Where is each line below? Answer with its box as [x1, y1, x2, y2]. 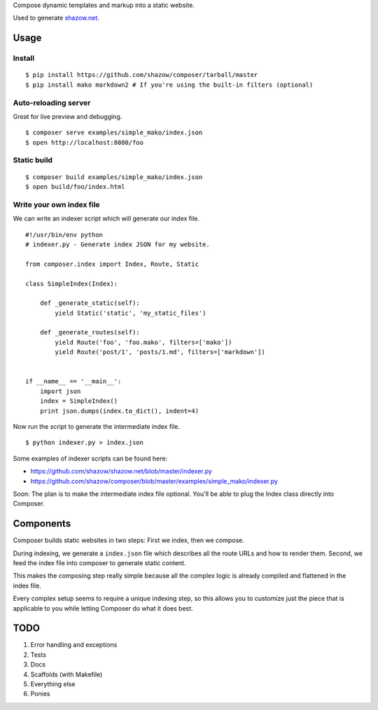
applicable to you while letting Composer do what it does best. [13, 604, 194, 612]
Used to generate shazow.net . [13, 14, 99, 22]
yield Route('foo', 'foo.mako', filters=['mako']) [55, 338, 232, 346]
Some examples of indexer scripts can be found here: [13, 454, 168, 462]
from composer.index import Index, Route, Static [25, 260, 199, 268]
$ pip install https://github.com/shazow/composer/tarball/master [25, 71, 258, 79]
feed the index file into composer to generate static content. [13, 559, 186, 567]
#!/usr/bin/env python [25, 231, 104, 239]
